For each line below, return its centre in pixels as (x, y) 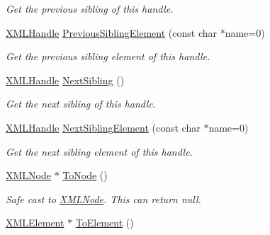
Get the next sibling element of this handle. (99, 151)
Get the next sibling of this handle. (81, 104)
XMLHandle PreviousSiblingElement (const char (111, 32)
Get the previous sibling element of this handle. (108, 56)
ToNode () (85, 175)
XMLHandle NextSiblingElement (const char (103, 127)
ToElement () (105, 223)
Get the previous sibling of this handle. (90, 8)
